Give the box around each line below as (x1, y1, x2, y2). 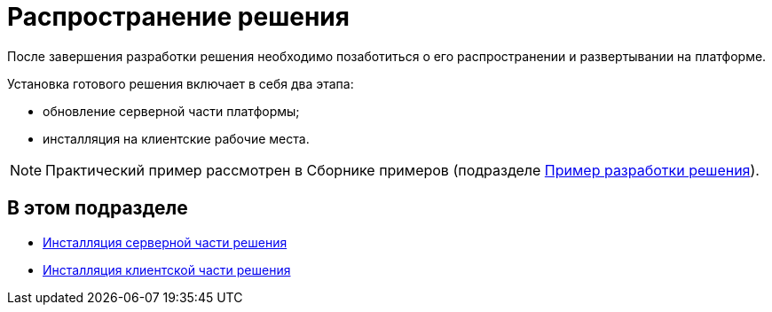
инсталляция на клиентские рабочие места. (43, 130, 310, 146)
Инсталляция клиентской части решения (43, 261, 291, 277)
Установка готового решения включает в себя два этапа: (7, 75, 354, 91)
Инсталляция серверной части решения (43, 234, 288, 250)
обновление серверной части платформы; (43, 103, 300, 119)
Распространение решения (7, 2, 350, 32)
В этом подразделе (7, 197, 188, 220)
